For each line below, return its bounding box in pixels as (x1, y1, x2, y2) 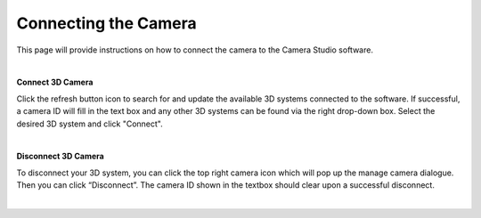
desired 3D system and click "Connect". (16, 118, 164, 129)
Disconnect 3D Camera (16, 151, 104, 162)
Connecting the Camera (16, 13, 198, 33)
